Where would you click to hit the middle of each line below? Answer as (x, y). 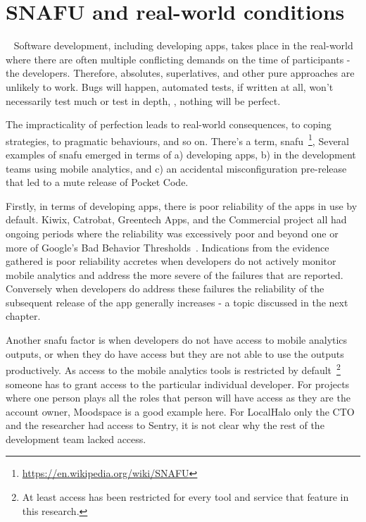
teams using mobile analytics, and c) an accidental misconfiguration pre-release (176, 168)
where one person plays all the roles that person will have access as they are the (178, 398)
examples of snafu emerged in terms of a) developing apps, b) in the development (181, 154)
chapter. (23, 316)
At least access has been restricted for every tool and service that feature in (185, 497)
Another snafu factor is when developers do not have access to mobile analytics (177, 340)
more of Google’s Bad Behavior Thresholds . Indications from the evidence (168, 247)
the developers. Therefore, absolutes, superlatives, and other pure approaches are (180, 73)
